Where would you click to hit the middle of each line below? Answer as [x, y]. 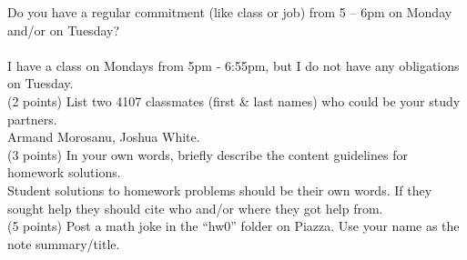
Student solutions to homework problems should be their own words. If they [220, 190]
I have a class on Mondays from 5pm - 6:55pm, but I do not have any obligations [233, 65]
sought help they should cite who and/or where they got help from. [195, 208]
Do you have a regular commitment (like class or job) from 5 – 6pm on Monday [230, 12]
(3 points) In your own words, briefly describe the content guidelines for [208, 154]
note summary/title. [64, 243]
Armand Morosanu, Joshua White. [104, 137]
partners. [32, 119]
